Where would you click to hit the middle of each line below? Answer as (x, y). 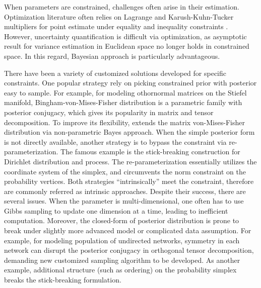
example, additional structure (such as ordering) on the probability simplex (120, 270)
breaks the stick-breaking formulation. (63, 280)
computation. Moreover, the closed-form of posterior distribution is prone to (122, 220)
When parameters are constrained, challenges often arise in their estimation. (122, 7)
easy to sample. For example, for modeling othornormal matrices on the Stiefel (125, 92)
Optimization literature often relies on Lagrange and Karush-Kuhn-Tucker (119, 16)
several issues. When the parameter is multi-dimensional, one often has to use (124, 201)
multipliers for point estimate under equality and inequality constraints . (116, 26)
